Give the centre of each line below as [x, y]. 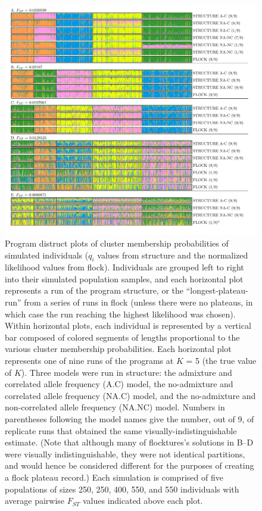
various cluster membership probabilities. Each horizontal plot [118, 349]
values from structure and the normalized [173, 255]
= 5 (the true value [221, 361]
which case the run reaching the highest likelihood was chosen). [120, 314]
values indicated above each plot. [143, 501]
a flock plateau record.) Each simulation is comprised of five [114, 477]
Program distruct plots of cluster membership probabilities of [117, 243]
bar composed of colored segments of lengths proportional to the [122, 337]
